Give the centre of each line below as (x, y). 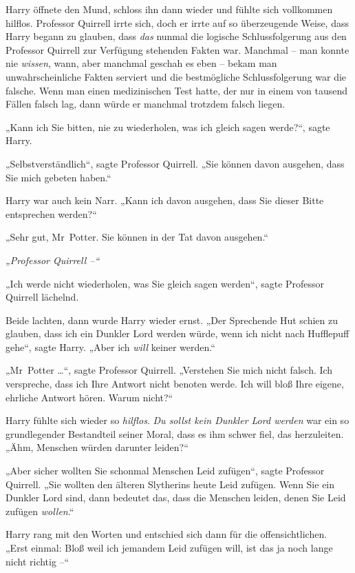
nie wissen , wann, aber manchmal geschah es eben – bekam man (141, 63)
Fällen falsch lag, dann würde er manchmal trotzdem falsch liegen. (146, 104)
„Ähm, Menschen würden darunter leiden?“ (97, 447)
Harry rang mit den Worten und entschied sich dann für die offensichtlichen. (166, 534)
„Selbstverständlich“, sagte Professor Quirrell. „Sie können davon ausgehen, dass (175, 163)
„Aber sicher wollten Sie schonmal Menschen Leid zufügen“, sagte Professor (165, 471)
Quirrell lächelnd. (42, 297)
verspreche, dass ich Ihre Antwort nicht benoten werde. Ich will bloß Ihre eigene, (175, 384)
